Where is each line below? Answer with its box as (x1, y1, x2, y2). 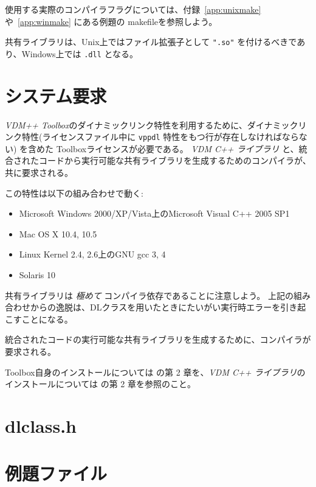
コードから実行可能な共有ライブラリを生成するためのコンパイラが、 (38, 154, 311, 167)
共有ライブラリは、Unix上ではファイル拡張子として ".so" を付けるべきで (5, 35, 297, 48)
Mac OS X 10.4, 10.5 (19, 227, 97, 240)
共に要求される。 (5, 166, 73, 179)
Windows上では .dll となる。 (21, 47, 139, 60)
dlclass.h (5, 413, 77, 438)
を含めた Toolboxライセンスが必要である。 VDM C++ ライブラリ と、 (19, 142, 299, 155)
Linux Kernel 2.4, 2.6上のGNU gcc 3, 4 (19, 248, 166, 261)
